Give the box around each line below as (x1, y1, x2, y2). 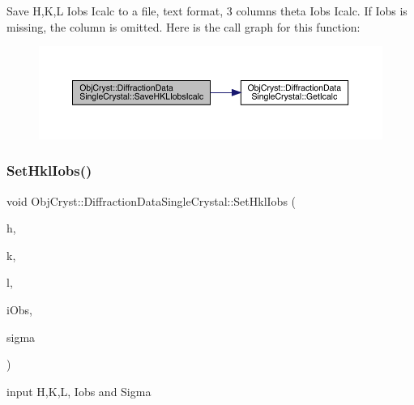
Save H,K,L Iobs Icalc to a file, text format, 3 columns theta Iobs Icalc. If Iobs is (6, 2, 408, 19)
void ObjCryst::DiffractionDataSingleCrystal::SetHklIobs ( (6, 192, 297, 209)
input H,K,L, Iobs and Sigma (6, 382, 152, 399)
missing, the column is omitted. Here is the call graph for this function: (6, 18, 361, 35)
